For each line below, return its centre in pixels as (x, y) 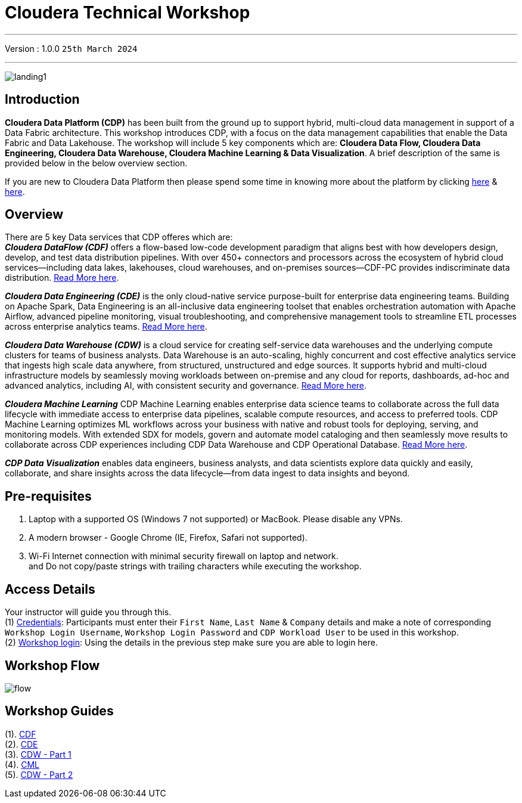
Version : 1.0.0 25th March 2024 (71, 48)
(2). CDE (21, 744)
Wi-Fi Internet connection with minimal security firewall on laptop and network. (184, 556)
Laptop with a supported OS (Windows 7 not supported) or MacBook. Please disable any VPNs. (216, 519)
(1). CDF (21, 734)
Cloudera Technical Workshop (128, 13)
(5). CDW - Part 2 (39, 774)
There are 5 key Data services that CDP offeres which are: (119, 237)
